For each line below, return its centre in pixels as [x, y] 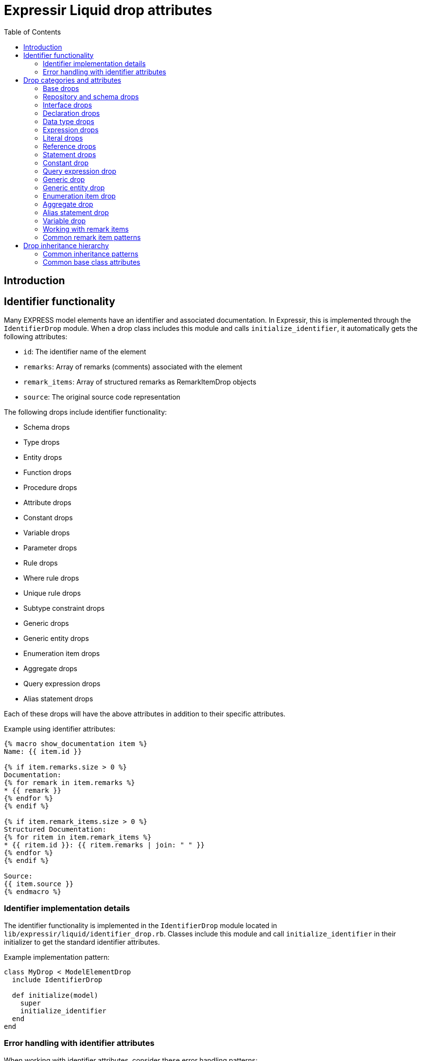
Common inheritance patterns [91, 254]
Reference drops [70, 146]
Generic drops [46, 623]
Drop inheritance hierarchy [66, 245]
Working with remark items [86, 229]
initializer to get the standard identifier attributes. [82, 942]
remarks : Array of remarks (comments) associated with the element [133, 367]
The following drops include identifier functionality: [86, 412]
